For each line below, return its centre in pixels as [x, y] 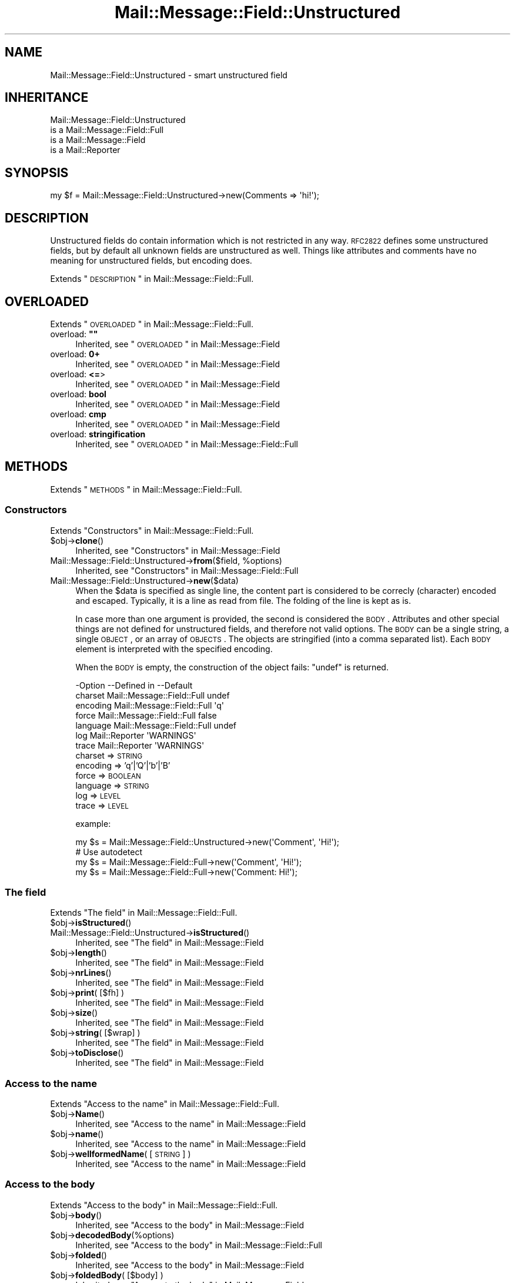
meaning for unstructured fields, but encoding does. [151, 261]
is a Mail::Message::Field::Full [107, 130]
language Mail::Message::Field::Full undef [156, 725]
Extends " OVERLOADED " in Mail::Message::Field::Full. [152, 324]
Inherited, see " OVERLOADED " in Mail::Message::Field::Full [187, 444]
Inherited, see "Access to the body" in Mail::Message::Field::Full [199, 1245]
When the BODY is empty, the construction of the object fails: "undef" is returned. [232, 667]
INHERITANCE [47, 98]
